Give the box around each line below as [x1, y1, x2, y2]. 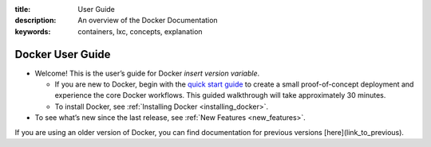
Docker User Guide [14, 48, 111, 61]
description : [14, 16, 57, 25]
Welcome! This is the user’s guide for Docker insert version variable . [34, 68, 260, 78]
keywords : [14, 26, 51, 36]
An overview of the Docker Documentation [77, 16, 219, 25]
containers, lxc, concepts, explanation [77, 26, 203, 36]
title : [14, 5, 31, 14]
